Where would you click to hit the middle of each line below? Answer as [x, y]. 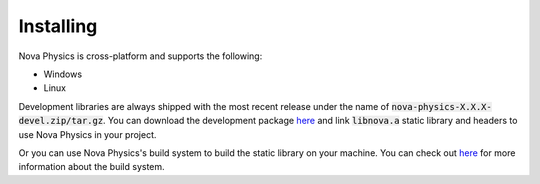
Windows [63, 74]
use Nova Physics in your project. [87, 134]
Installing [58, 26]
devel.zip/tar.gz [61, 121]
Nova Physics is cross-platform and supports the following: [140, 56]
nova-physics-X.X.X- [441, 106]
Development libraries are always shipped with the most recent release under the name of [204, 106]
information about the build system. [91, 167]
